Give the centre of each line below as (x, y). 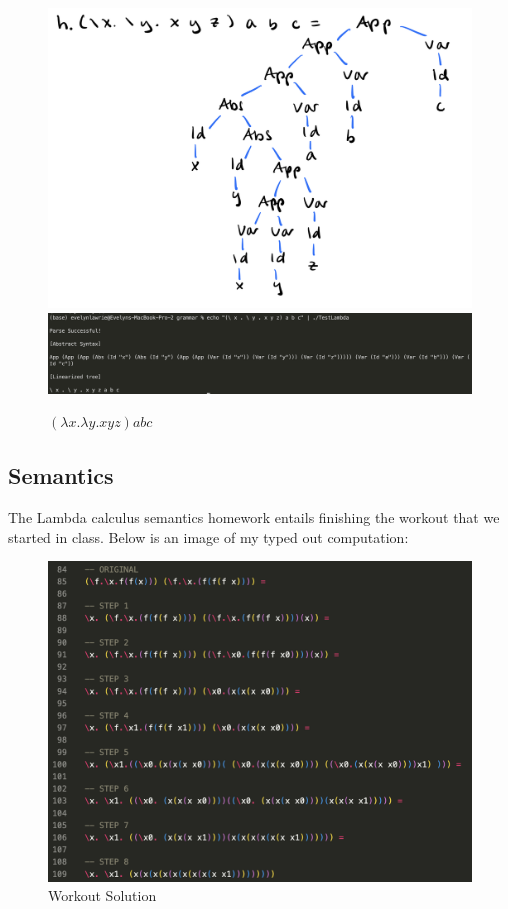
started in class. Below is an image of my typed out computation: (208, 536)
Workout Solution (102, 895)
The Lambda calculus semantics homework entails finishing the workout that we (254, 516)
